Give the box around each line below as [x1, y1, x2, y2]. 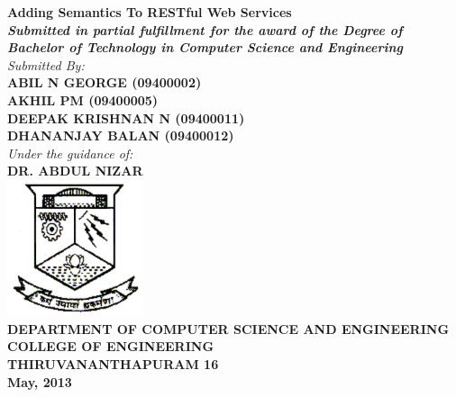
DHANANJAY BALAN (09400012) [7, 126, 234, 145]
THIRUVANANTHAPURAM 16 [7, 354, 219, 373]
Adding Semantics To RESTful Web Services [7, 3, 292, 21]
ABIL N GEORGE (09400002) [7, 73, 202, 92]
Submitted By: [7, 55, 85, 74]
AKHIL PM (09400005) [7, 90, 159, 109]
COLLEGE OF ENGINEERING [7, 337, 214, 356]
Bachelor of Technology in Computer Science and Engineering [7, 38, 403, 57]
